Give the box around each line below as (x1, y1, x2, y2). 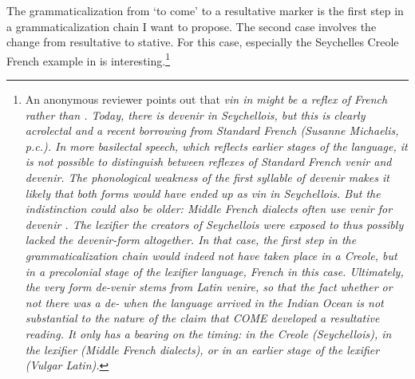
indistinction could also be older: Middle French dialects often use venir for (25, 200, 393, 217)
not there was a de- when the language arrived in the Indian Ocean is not (25, 294, 384, 310)
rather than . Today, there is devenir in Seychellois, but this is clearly (25, 106, 366, 123)
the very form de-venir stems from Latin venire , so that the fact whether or (25, 278, 393, 295)
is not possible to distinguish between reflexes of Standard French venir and (25, 153, 392, 170)
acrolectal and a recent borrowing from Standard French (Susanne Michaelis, (25, 122, 399, 139)
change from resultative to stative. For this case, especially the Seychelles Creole (6, 34, 399, 50)
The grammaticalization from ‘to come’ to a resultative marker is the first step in (6, 2, 404, 18)
